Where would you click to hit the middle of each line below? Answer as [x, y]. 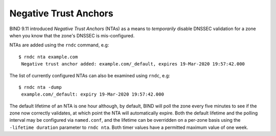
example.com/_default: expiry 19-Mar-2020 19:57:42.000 [93, 94]
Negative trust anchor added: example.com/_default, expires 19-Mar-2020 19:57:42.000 [133, 64]
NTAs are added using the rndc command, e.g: [59, 45]
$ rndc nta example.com [48, 57]
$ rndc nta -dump [40, 87]
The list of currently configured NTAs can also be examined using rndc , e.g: [90, 75]
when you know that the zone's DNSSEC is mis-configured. [72, 35]
